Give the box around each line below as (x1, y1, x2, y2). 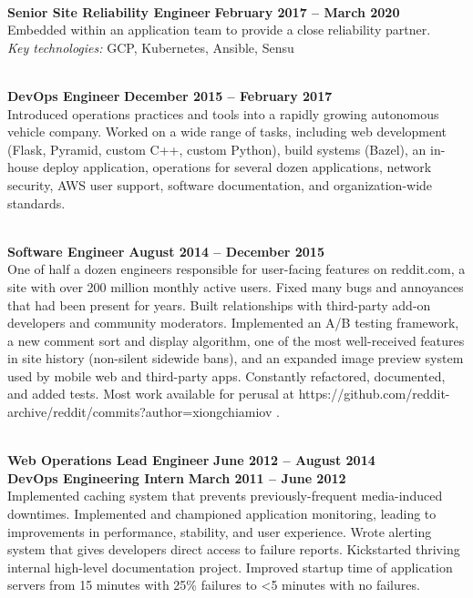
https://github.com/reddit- (298, 384, 450, 403)
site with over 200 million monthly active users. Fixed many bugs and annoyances (7, 277, 464, 296)
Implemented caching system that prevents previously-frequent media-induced (7, 486, 443, 505)
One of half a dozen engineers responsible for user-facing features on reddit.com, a (7, 259, 466, 279)
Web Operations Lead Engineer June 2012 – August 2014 (7, 451, 375, 470)
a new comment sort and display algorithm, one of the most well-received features (7, 330, 465, 350)
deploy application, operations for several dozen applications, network (42, 157, 432, 177)
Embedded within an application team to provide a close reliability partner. (7, 20, 431, 39)
